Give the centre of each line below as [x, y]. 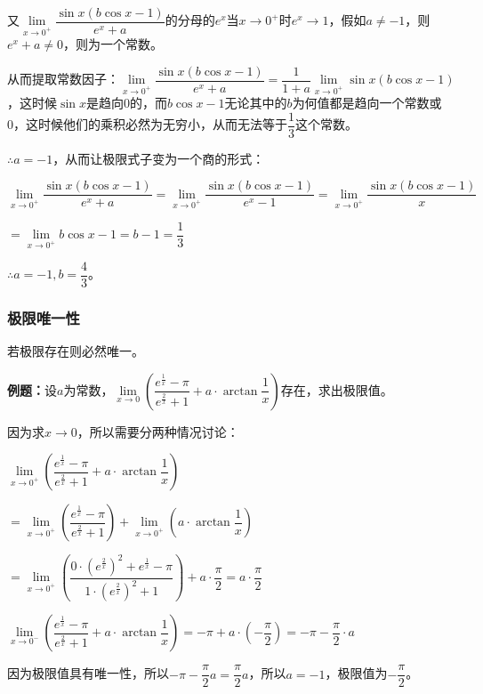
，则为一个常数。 [113, 44]
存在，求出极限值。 [337, 389]
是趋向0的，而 [126, 103]
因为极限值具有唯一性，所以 [88, 673]
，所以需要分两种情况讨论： [158, 431]
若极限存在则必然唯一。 [76, 351]
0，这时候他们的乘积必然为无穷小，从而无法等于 [147, 124]
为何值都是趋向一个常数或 [367, 103]
